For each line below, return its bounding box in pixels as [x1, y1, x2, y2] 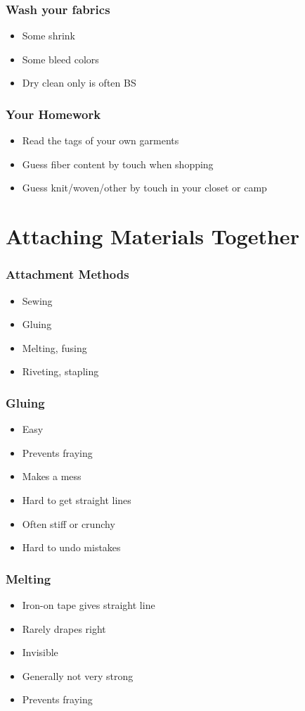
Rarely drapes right [22, 621, 106, 636]
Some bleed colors [22, 51, 99, 66]
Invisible [22, 645, 58, 660]
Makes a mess [22, 469, 82, 484]
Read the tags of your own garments [22, 133, 179, 148]
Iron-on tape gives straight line [22, 597, 155, 612]
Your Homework [6, 105, 101, 122]
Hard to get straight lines [22, 492, 131, 507]
